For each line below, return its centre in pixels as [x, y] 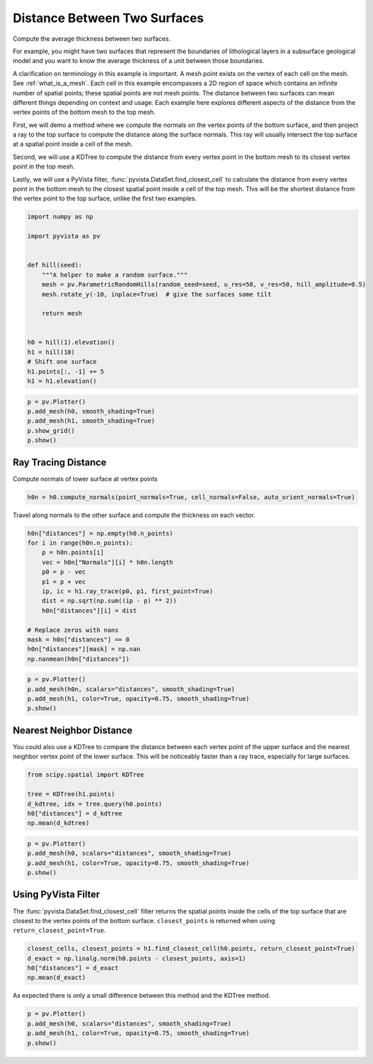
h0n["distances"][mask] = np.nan [84, 649]
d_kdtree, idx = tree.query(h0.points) [95, 804]
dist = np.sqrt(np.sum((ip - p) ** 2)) [109, 601]
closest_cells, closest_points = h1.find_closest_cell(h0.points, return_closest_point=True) [191, 949]
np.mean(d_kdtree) [58, 823]
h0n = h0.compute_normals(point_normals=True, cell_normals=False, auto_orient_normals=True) [191, 497]
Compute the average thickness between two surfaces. [92, 39]
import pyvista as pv [64, 236]
